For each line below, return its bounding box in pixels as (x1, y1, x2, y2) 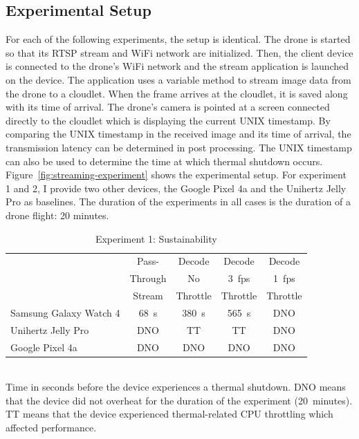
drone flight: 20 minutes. (6, 207, 109, 222)
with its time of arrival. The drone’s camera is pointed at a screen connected (6, 100, 330, 114)
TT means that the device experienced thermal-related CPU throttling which (6, 407, 333, 421)
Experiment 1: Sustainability (95, 231, 217, 245)
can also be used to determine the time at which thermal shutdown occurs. (6, 153, 323, 168)
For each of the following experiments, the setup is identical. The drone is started (6, 32, 351, 46)
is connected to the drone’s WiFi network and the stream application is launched (6, 59, 349, 73)
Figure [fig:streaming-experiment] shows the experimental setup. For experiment (6, 167, 347, 182)
